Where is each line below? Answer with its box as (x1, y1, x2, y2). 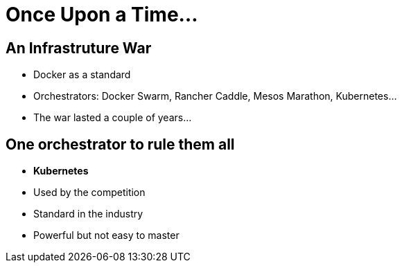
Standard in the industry (33, 208, 143, 220)
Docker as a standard (33, 69, 131, 81)
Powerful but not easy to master (33, 229, 180, 242)
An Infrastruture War (6, 39, 152, 57)
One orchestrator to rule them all (6, 135, 235, 153)
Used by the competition (33, 186, 146, 199)
